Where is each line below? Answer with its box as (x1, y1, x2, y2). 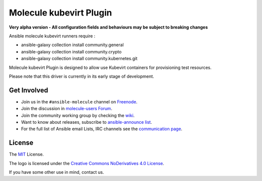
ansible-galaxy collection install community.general (21, 42, 124, 48)
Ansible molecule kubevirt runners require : (9, 33, 96, 39)
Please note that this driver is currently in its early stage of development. (9, 73, 154, 79)
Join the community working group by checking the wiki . (21, 112, 135, 118)
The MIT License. (9, 151, 44, 157)
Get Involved (9, 86, 49, 94)
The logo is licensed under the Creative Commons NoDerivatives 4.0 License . (9, 160, 164, 166)
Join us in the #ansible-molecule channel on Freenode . (21, 99, 138, 104)
